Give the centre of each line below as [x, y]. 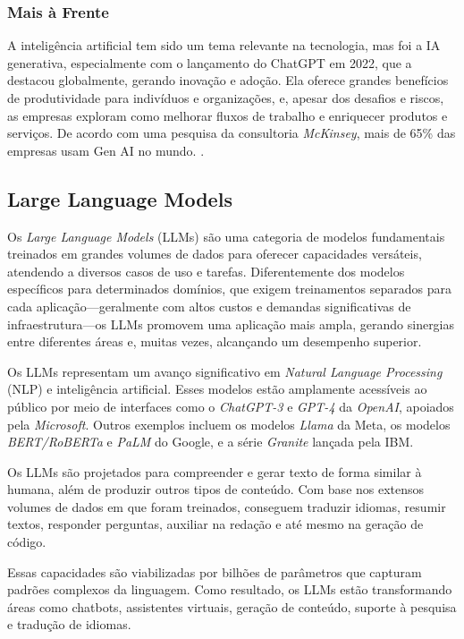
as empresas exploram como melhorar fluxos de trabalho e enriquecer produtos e [228, 115]
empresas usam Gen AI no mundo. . [106, 150]
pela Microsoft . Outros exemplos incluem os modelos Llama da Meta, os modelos [229, 424]
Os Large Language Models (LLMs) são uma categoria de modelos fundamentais [226, 236]
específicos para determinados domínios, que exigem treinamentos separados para [229, 289]
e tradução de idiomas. [69, 624]
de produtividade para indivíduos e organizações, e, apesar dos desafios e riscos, [226, 98]
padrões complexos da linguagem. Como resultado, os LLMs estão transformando [230, 589]
